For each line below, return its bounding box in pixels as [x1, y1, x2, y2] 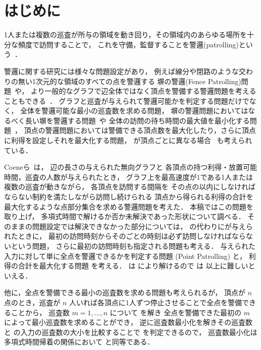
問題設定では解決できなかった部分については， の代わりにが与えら [32, 221, 253, 231]
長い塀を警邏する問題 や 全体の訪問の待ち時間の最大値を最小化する [25, 115, 250, 125]
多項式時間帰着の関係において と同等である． [4, 336, 155, 347]
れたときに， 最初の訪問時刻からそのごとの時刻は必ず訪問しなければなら [4, 231, 246, 241]
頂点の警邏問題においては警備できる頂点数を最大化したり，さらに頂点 [24, 125, 256, 135]
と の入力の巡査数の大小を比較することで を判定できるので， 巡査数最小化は [4, 326, 257, 337]
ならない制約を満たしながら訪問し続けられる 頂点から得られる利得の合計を [4, 191, 253, 202]
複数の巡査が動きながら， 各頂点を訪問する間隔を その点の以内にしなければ [4, 181, 255, 192]
